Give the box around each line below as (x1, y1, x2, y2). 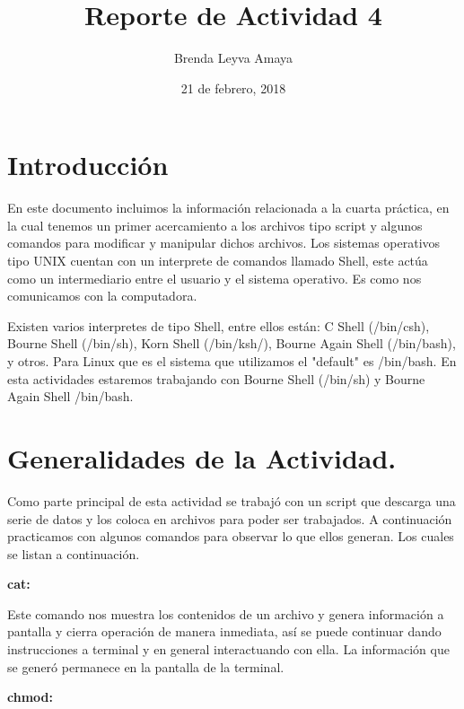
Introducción (7, 146, 169, 183)
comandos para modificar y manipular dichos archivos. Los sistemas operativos (7, 233, 441, 252)
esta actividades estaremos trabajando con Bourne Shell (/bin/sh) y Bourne (7, 369, 425, 388)
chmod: (7, 687, 53, 706)
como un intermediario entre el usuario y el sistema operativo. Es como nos (7, 268, 422, 287)
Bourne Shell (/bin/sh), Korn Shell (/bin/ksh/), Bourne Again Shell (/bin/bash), (7, 334, 456, 353)
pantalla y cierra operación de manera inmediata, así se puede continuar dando (7, 622, 442, 641)
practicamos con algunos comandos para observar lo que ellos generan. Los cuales (7, 527, 454, 546)
